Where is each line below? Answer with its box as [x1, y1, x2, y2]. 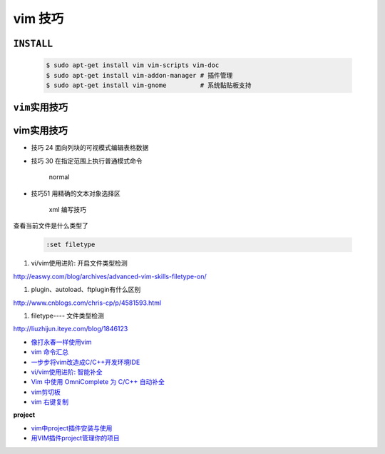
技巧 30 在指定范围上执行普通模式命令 [31, 156, 143, 165]
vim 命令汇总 [31, 348, 69, 356]
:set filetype [46, 241, 96, 249]
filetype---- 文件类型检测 [31, 311, 105, 320]
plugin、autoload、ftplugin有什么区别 [31, 286, 141, 294]
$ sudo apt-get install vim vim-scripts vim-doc [46, 61, 220, 69]
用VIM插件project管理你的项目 [31, 434, 120, 443]
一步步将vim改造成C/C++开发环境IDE [31, 358, 140, 366]
